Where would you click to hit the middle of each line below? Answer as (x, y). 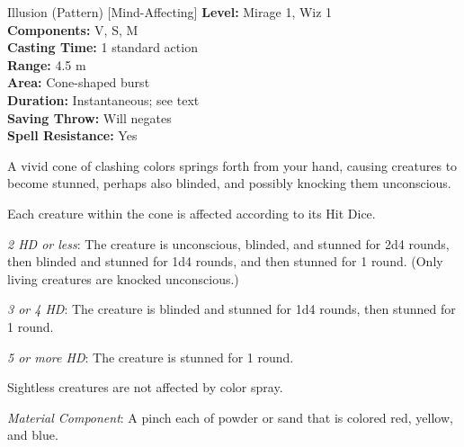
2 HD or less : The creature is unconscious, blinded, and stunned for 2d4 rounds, (228, 243)
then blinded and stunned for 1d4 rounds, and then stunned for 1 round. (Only (225, 261)
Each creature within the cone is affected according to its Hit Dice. (192, 213)
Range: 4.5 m (47, 64)
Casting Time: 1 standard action (103, 47)
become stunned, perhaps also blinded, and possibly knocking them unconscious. (229, 183)
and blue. (33, 435)
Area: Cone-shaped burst (79, 82)
